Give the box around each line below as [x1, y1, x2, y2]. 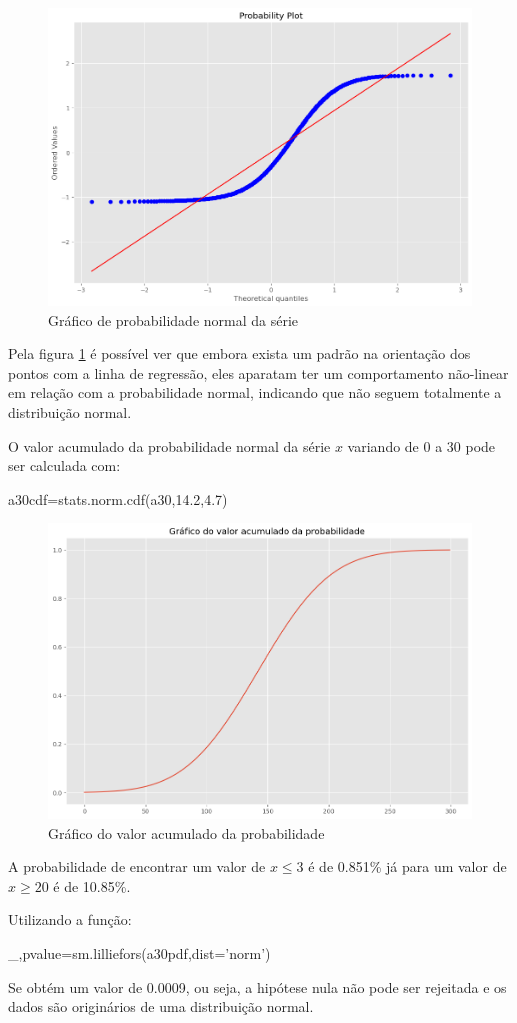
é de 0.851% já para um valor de [308, 856, 507, 877]
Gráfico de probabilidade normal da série [48, 309, 299, 330]
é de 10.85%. [53, 875, 131, 896]
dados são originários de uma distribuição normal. [8, 996, 314, 1017]
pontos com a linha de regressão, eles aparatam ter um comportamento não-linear [8, 362, 509, 383]
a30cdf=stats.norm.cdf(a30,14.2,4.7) [8, 488, 228, 509]
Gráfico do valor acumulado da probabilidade [48, 822, 325, 843]
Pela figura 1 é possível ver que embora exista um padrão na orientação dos [8, 343, 471, 364]
